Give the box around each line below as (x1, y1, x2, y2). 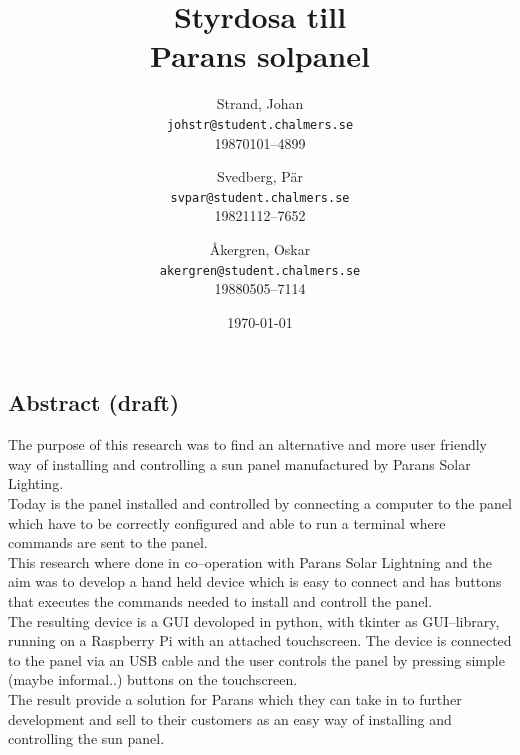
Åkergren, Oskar (209, 239, 311, 259)
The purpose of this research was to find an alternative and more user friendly (8, 434, 487, 455)
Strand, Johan (216, 93, 304, 114)
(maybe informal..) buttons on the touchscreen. (8, 669, 298, 690)
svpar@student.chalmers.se (170, 190, 350, 205)
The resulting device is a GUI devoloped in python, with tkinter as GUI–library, (8, 610, 500, 631)
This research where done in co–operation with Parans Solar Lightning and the (8, 551, 492, 572)
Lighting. (8, 473, 64, 494)
